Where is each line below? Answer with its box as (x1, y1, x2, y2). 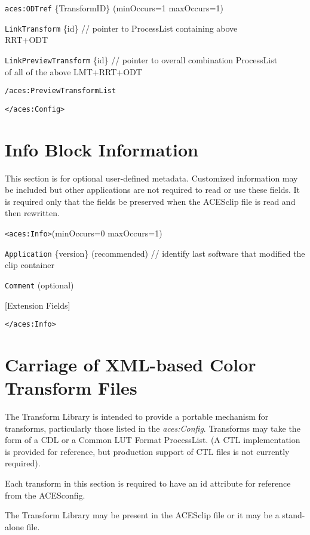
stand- (282, 509, 305, 521)
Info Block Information (5, 137, 198, 161)
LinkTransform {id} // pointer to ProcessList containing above (5, 21, 238, 34)
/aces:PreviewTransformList (5, 87, 116, 96)
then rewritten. (5, 207, 60, 219)
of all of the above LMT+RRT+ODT (5, 65, 142, 78)
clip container (5, 259, 54, 271)
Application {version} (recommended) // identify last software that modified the (5, 247, 305, 259)
